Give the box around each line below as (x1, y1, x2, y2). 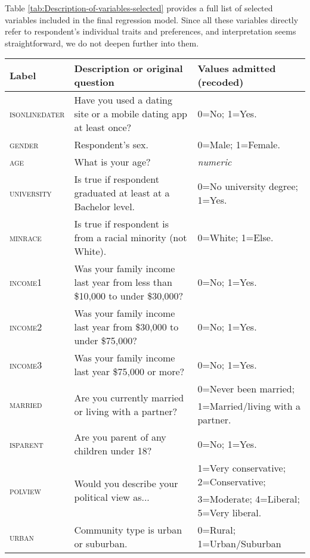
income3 (10, 357, 42, 372)
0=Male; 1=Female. (197, 138, 280, 152)
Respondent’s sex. (74, 138, 148, 152)
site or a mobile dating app (74, 107, 187, 121)
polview (10, 483, 41, 497)
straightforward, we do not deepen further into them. (5, 36, 199, 49)
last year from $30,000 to (74, 320, 179, 334)
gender (10, 138, 39, 152)
